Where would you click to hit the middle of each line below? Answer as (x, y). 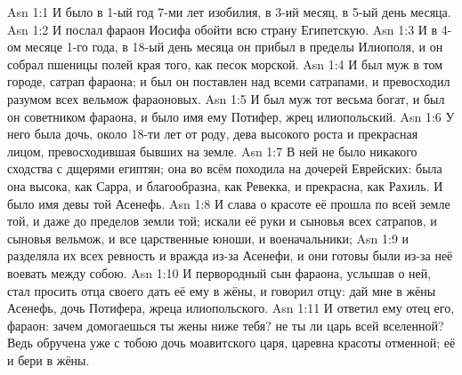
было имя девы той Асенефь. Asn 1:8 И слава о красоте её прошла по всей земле (229, 203)
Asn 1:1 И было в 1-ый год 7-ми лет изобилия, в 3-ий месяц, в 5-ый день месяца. (229, 12)
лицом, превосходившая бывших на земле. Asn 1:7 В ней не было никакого (212, 151)
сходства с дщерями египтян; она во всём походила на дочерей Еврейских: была (225, 168)
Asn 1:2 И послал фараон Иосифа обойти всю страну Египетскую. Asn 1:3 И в (223, 29)
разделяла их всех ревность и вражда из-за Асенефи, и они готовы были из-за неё (230, 255)
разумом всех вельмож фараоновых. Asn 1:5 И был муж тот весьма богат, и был (226, 98)
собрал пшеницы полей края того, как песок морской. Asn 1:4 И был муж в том (225, 64)
